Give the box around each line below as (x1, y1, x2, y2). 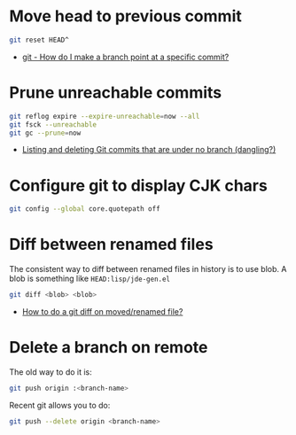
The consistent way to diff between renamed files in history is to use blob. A (9, 264, 287, 275)
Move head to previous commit (9, 6, 242, 27)
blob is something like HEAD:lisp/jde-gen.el (9, 273, 171, 284)
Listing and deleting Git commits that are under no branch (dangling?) (21, 144, 277, 155)
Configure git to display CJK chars (9, 175, 268, 196)
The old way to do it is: (9, 366, 93, 377)
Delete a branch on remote (9, 338, 208, 358)
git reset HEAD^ (9, 35, 69, 44)
